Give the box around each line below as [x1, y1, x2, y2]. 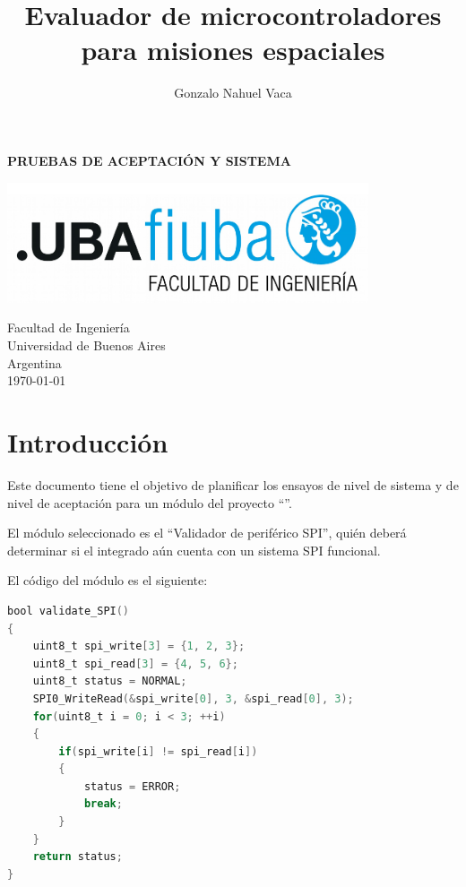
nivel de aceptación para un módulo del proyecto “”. [7, 493, 292, 512]
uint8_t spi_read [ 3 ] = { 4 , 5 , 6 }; [32, 657, 238, 670]
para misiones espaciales [81, 31, 385, 68]
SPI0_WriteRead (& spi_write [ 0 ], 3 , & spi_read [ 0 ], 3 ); [32, 692, 354, 705]
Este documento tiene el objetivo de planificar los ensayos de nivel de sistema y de [7, 475, 459, 494]
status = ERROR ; [83, 779, 181, 793]
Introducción [7, 424, 168, 461]
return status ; [32, 850, 123, 864]
